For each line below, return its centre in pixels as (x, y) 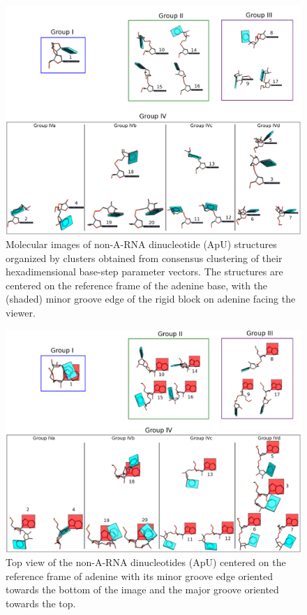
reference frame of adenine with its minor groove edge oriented (139, 576)
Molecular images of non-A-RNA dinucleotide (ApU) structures (141, 244)
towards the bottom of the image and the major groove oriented (142, 589)
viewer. (21, 313)
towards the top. (41, 603)
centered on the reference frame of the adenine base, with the (137, 285)
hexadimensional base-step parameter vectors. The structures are (144, 272)
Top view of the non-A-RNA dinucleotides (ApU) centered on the (146, 562)
